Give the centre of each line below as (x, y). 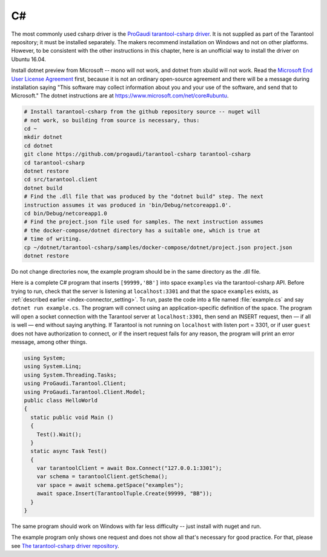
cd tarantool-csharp (54, 163)
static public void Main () (72, 417)
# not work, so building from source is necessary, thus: (112, 120)
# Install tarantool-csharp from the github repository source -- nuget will (142, 112)
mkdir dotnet (43, 137)
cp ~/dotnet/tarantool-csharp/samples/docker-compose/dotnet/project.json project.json (158, 247)
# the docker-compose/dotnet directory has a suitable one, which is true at (142, 230)
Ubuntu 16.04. (29, 59)
